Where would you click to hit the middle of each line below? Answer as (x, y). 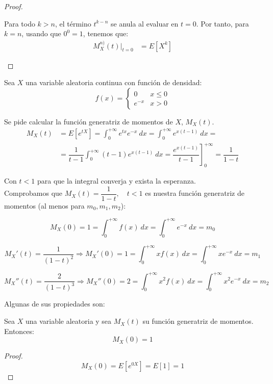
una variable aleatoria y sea (68, 321)
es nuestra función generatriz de (195, 193)
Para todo (20, 23)
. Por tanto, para (222, 23)
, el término (73, 23)
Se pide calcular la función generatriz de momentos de (89, 121)
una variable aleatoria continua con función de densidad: (114, 82)
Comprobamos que (33, 193)
